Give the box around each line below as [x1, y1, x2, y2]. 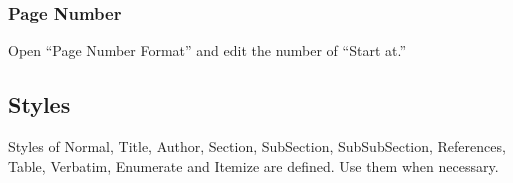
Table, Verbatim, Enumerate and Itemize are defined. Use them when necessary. [8, 155, 499, 176]
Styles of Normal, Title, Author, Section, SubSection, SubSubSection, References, [8, 136, 506, 157]
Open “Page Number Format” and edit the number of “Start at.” [8, 40, 407, 61]
